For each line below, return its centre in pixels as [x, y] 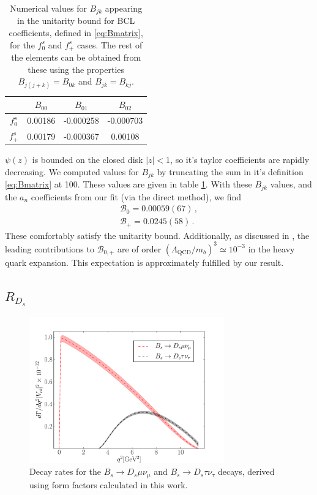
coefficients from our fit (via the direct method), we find [136, 196]
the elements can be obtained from [76, 57]
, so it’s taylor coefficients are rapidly [240, 160]
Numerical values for [48, 8]
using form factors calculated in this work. [109, 484]
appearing [124, 8]
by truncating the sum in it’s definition [230, 171]
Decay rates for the [65, 471]
